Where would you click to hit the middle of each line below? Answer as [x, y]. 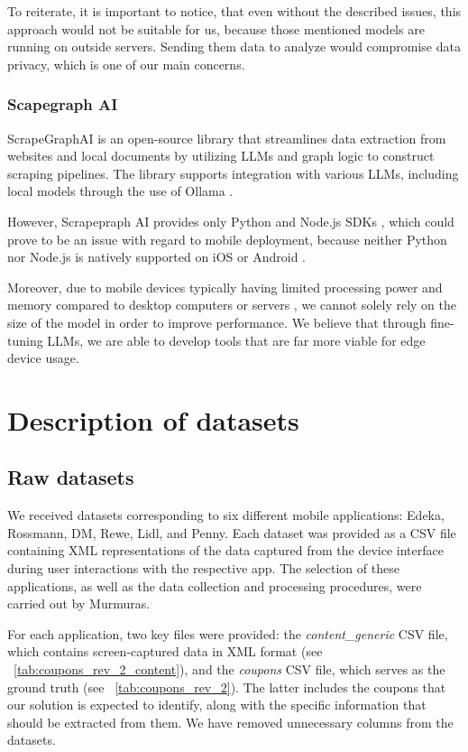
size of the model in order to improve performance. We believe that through [217, 322]
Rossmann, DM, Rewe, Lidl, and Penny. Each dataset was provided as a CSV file [232, 532]
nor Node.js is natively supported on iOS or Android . [157, 257]
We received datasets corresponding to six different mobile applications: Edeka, [226, 515]
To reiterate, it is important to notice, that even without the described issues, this [234, 11]
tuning [25, 340]
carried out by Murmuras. [79, 603]
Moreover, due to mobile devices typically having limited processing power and [225, 287]
